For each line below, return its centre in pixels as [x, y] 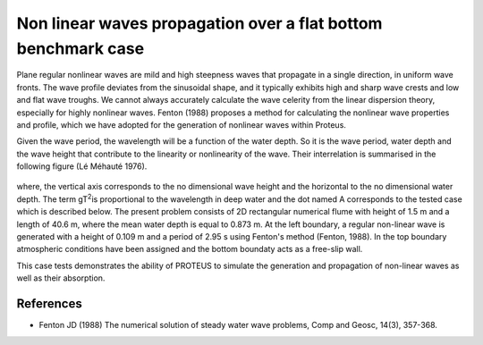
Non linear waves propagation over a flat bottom [199, 23]
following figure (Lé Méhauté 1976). [82, 166]
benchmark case [80, 48]
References [49, 304]
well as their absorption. [61, 278]
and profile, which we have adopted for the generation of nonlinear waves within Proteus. [181, 124]
